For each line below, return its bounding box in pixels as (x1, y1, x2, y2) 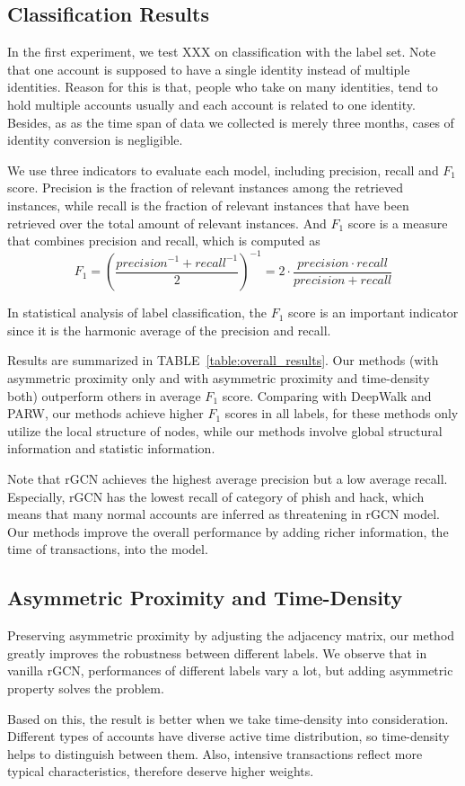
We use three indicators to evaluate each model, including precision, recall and (7, 160, 439, 179)
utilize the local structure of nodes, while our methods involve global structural (7, 421, 443, 440)
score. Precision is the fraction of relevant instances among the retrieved (7, 178, 403, 197)
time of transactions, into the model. (7, 540, 208, 558)
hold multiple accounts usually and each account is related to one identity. (7, 94, 416, 113)
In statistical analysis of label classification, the (7, 303, 268, 322)
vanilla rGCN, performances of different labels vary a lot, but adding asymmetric (7, 661, 453, 680)
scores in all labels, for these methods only (224, 404, 459, 423)
